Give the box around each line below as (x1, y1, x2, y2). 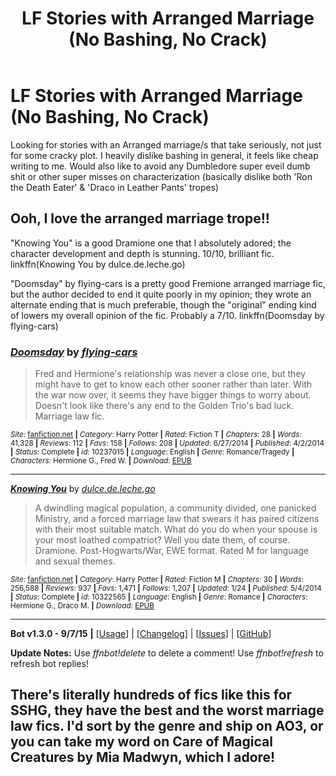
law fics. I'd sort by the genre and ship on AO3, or (10, 718, 324, 735)
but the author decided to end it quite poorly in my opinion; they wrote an (10, 288, 312, 300)
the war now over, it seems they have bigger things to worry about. (34, 389, 312, 401)
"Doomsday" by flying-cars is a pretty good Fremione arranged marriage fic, (10, 277, 326, 289)
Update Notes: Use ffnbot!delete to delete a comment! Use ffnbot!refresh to (10, 647, 324, 659)
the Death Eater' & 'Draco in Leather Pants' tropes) (10, 181, 220, 193)
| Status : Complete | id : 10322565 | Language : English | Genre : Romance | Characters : (10, 592, 308, 602)
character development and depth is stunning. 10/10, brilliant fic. (10, 247, 275, 259)
